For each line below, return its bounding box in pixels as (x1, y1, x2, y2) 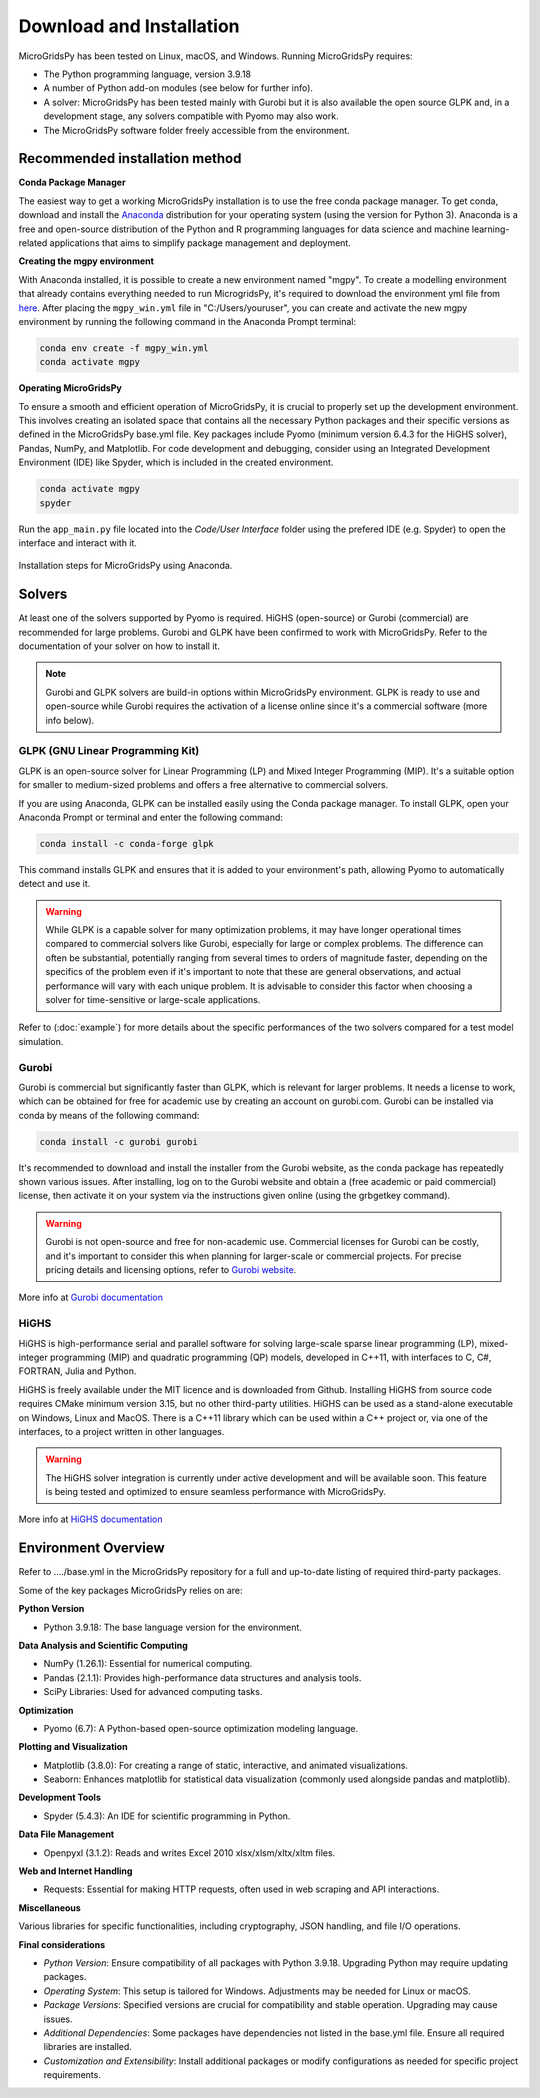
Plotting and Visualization (18, 1741, 129, 1753)
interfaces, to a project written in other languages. (18, 1425, 225, 1437)
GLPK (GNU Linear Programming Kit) (18, 744, 200, 758)
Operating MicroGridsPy (18, 382, 122, 394)
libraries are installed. (43, 2041, 132, 2053)
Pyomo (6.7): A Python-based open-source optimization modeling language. (43, 1722, 359, 1734)
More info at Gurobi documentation (18, 1291, 164, 1304)
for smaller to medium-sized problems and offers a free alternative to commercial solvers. (18, 779, 389, 791)
